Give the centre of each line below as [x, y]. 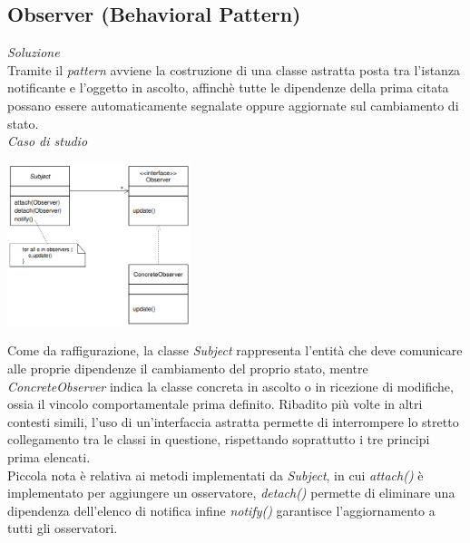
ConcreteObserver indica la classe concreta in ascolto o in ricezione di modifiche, [230, 386]
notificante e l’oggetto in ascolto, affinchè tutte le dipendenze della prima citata [228, 87]
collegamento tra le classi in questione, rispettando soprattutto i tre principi [219, 439]
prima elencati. [49, 456]
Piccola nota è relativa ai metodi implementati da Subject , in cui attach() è [215, 475]
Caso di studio [48, 141]
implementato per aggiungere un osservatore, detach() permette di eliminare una [231, 493]
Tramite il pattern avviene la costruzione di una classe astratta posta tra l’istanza [234, 69]
